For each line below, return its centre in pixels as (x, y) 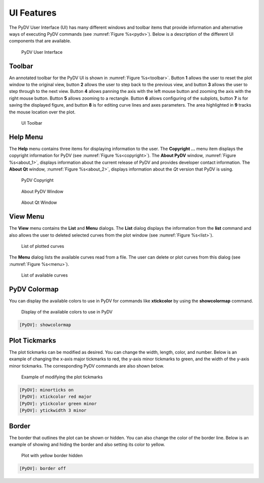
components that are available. (40, 41)
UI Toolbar (32, 123)
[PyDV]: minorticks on (46, 390)
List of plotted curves (43, 246)
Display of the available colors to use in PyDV (67, 312)
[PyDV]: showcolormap (45, 325)
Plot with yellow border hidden (52, 456)
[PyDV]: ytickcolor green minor (58, 404)
